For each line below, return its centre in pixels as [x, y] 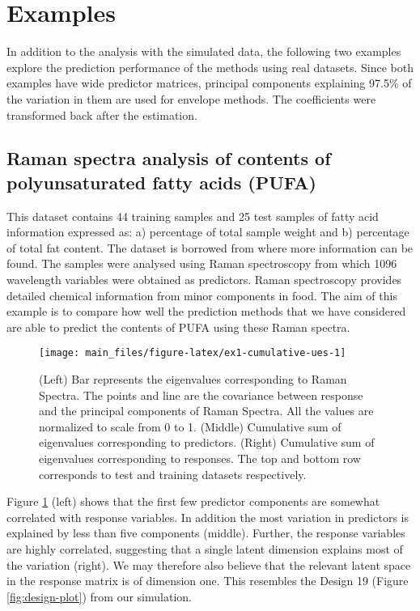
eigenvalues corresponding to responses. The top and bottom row [200, 458]
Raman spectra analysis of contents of [169, 158]
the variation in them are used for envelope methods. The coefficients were [191, 98]
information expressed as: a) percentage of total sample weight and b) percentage [208, 232]
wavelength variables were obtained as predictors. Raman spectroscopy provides [204, 280]
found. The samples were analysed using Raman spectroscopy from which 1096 [202, 263]
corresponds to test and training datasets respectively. [173, 474]
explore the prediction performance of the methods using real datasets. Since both [210, 67]
